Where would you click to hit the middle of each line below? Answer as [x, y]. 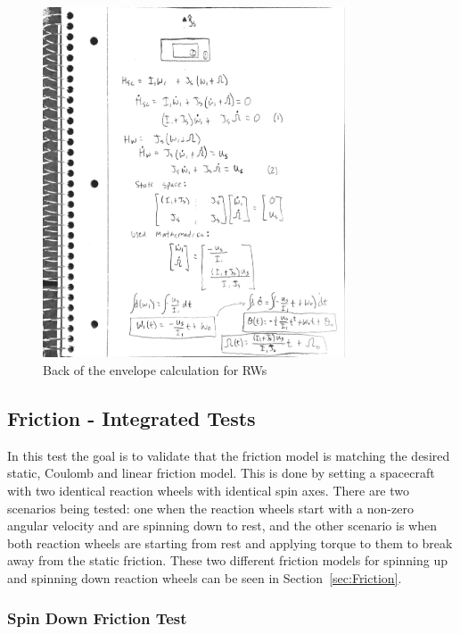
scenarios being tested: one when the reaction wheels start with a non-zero [210, 508]
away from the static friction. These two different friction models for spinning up [228, 560]
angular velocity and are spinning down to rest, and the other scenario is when [222, 526]
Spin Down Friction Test [97, 617]
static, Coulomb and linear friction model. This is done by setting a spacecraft [221, 473]
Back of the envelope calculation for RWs [155, 370]
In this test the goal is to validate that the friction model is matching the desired [229, 455]
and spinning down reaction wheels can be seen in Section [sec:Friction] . [205, 578]
